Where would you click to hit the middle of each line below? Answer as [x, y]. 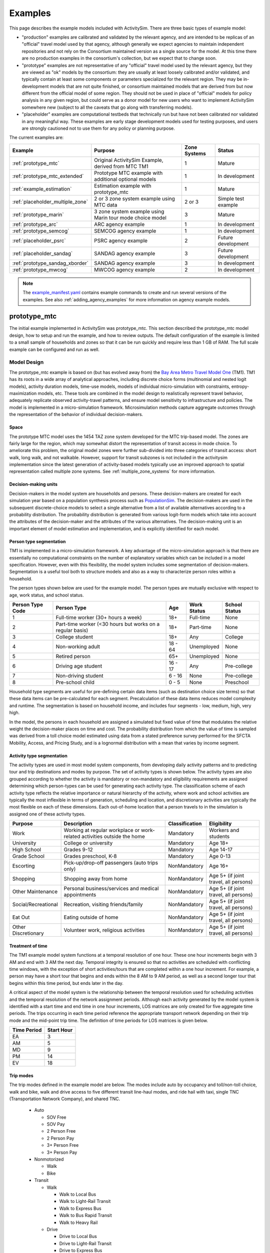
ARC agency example [119, 224]
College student [74, 637]
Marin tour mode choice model [130, 218]
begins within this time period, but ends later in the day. [66, 983]
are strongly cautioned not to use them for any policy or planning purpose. [98, 128]
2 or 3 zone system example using [134, 198]
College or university [88, 843]
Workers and [224, 830]
